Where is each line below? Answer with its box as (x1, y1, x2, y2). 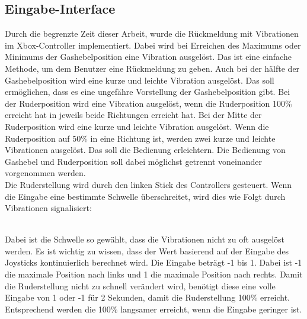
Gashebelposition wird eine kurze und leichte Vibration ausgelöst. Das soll (5, 74, 274, 86)
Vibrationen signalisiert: (5, 202, 92, 214)
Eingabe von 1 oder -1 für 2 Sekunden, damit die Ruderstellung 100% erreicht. (5, 291, 290, 304)
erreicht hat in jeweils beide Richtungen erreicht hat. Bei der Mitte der (5, 109, 262, 121)
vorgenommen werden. (5, 167, 86, 179)
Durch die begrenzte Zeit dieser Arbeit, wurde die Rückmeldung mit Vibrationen (5, 27, 299, 40)
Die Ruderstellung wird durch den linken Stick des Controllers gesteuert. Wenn (5, 178, 292, 190)
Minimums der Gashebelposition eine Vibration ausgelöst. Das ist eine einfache (5, 50, 292, 63)
